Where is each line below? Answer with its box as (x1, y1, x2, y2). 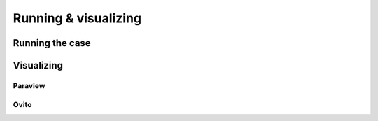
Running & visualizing (13, 10, 142, 26)
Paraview (13, 80, 45, 90)
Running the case (13, 37, 91, 49)
